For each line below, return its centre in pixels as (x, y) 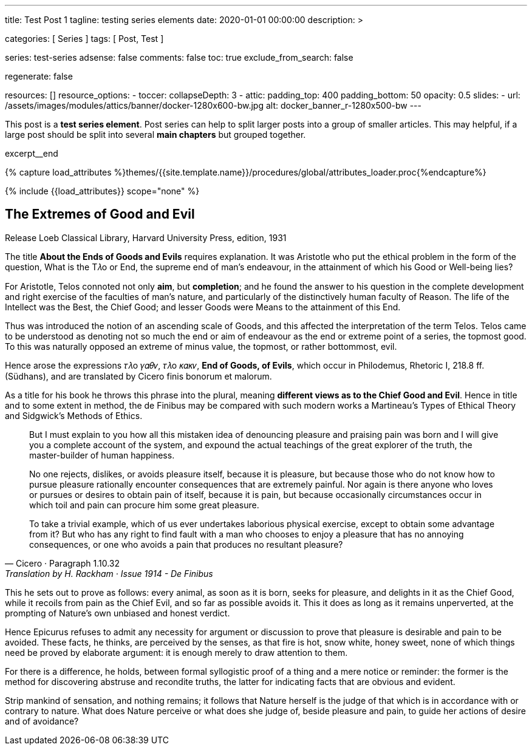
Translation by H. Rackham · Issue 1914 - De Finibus (109, 573)
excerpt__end (32, 153)
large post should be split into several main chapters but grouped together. (155, 135)
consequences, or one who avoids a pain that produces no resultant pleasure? (186, 544)
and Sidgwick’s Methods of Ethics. (74, 415)
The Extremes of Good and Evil (100, 214)
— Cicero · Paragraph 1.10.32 (63, 563)
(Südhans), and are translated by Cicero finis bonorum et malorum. (138, 376)
